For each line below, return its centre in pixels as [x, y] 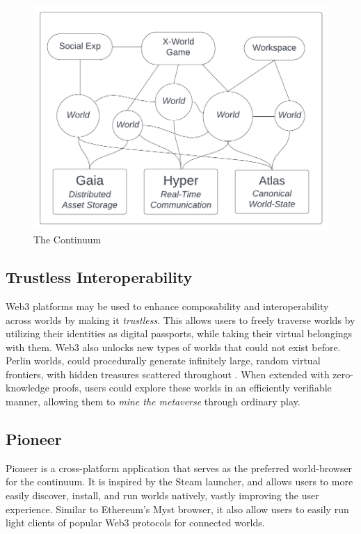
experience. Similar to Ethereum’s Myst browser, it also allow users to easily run [177, 509]
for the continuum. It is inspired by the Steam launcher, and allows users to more [179, 482]
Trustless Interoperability [99, 277]
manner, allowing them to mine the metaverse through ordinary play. [153, 402]
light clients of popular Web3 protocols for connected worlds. [135, 523]
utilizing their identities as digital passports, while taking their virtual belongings [179, 333]
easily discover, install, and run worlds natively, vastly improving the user [162, 495]
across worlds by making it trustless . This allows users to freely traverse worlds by [180, 319]
